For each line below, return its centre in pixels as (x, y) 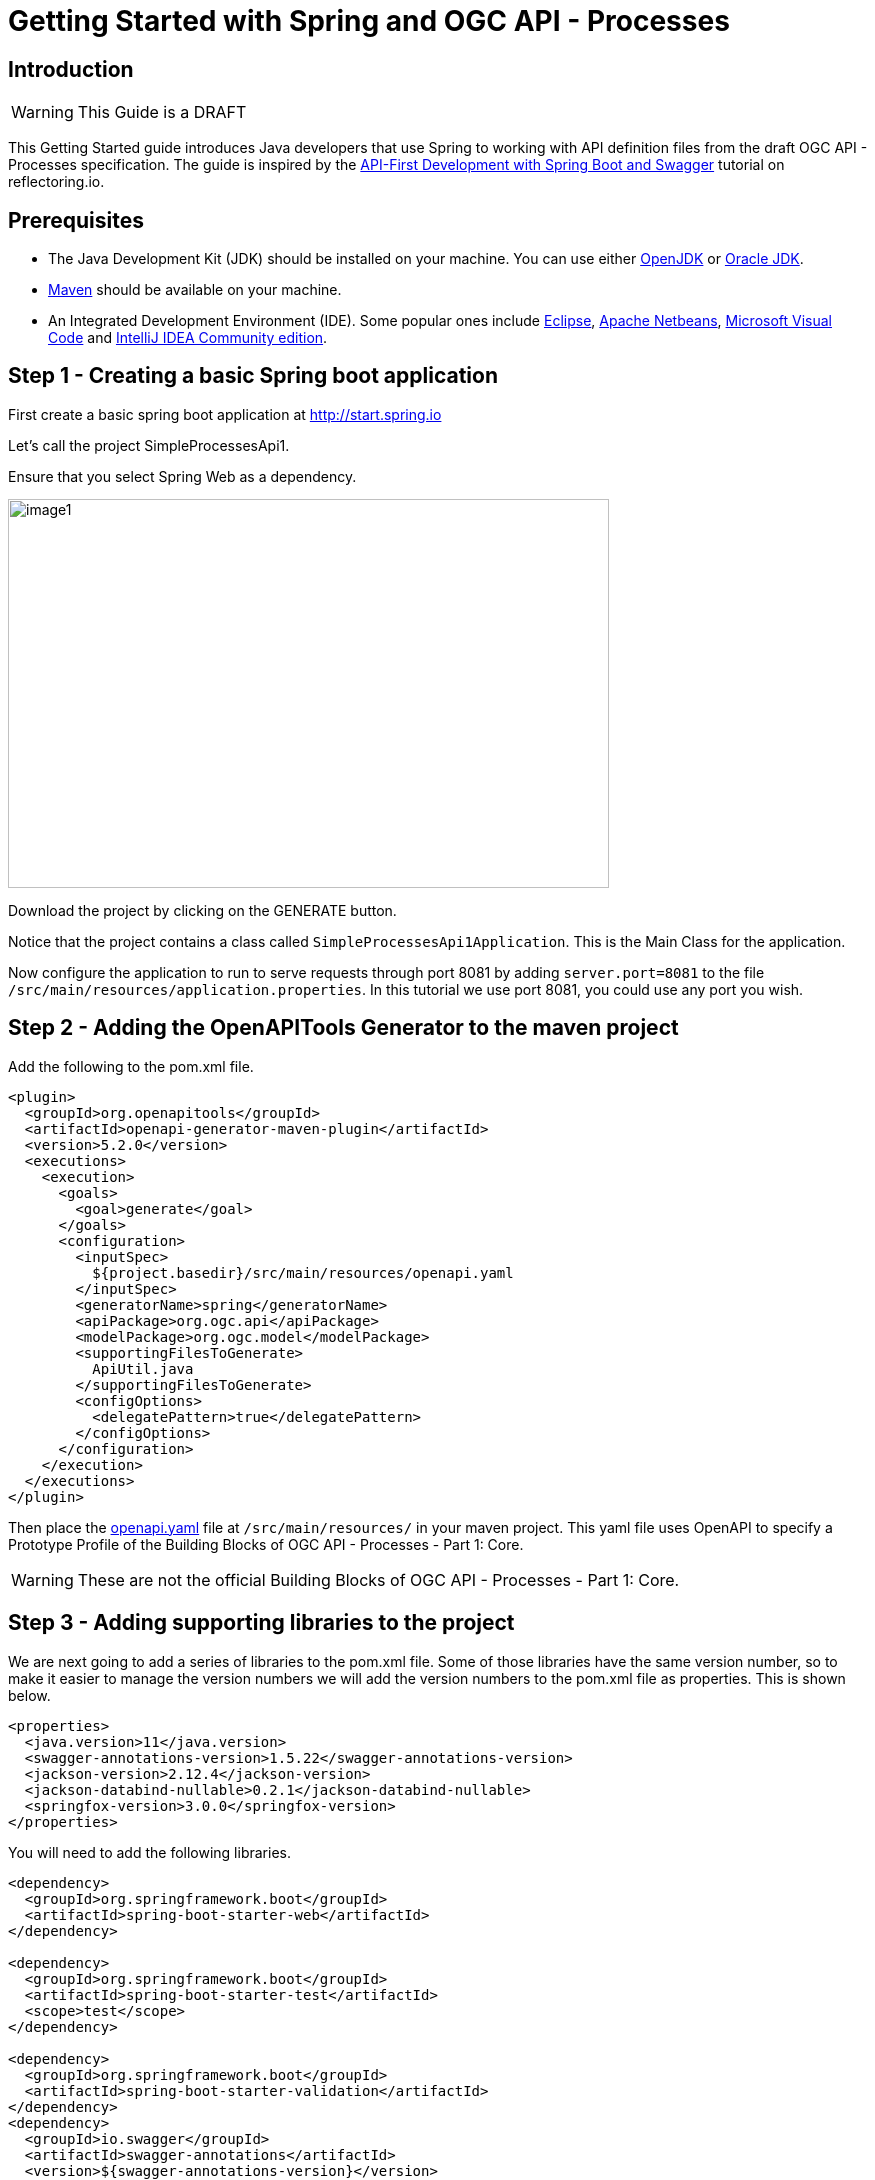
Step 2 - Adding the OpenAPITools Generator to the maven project (343, 1028)
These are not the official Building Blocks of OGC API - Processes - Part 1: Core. (378, 1579)
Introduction (71, 69)
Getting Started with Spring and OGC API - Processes (369, 21)
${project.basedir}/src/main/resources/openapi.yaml (303, 1272)
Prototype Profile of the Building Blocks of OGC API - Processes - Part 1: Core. (266, 1544)
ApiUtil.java (143, 1368)
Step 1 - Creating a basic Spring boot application (253, 376)
